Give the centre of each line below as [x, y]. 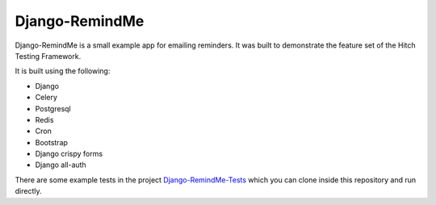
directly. [28, 191]
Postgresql [53, 108]
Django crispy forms [69, 154]
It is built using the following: [63, 71]
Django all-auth [61, 165]
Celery [46, 98]
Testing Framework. [48, 56]
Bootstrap [52, 142]
